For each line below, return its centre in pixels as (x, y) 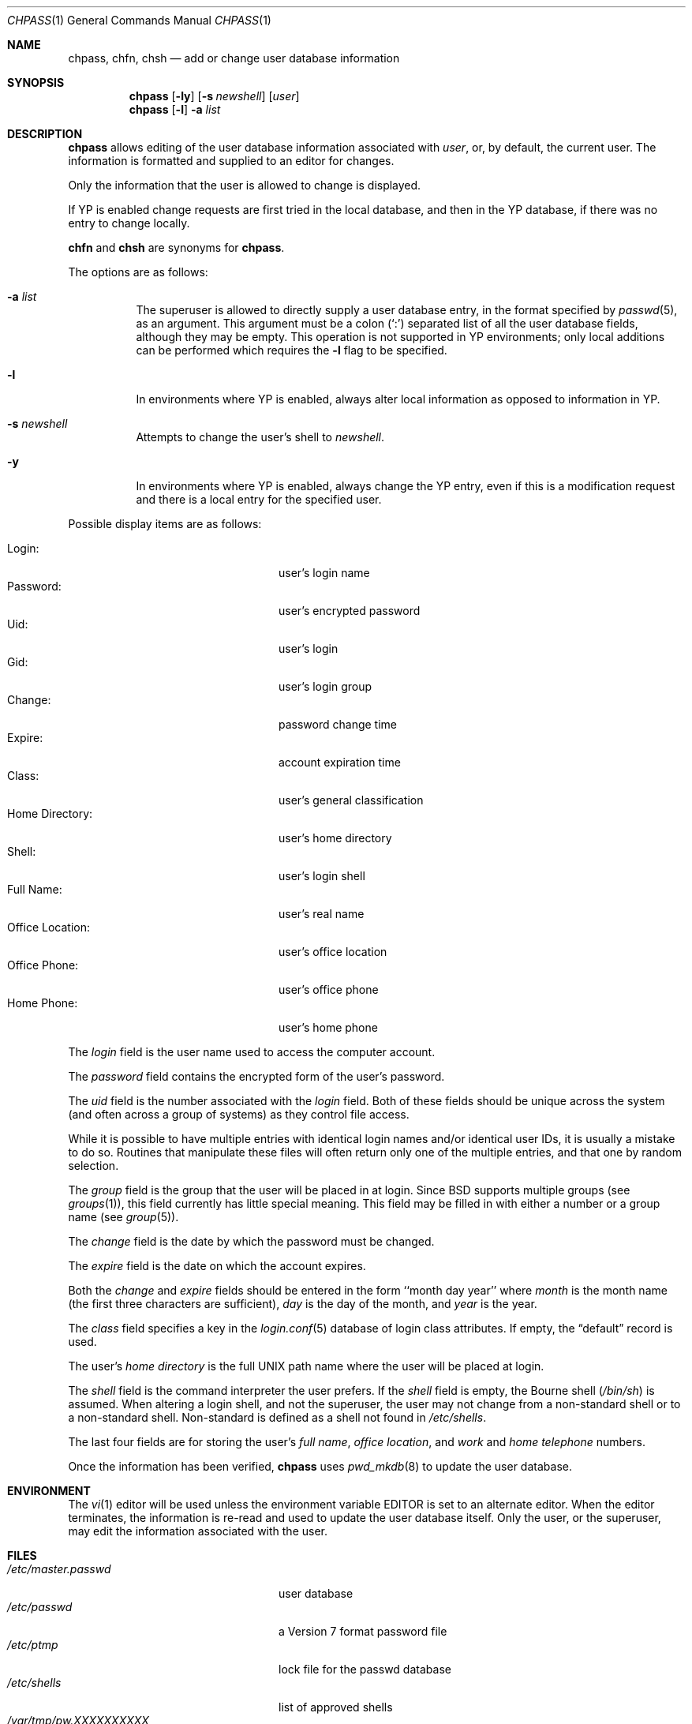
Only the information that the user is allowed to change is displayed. (245, 185)
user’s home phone (328, 1027)
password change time (338, 724)
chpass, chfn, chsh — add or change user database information (234, 58)
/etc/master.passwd (59, 1569)
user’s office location (333, 952)
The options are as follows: (138, 272)
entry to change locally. (129, 223)
